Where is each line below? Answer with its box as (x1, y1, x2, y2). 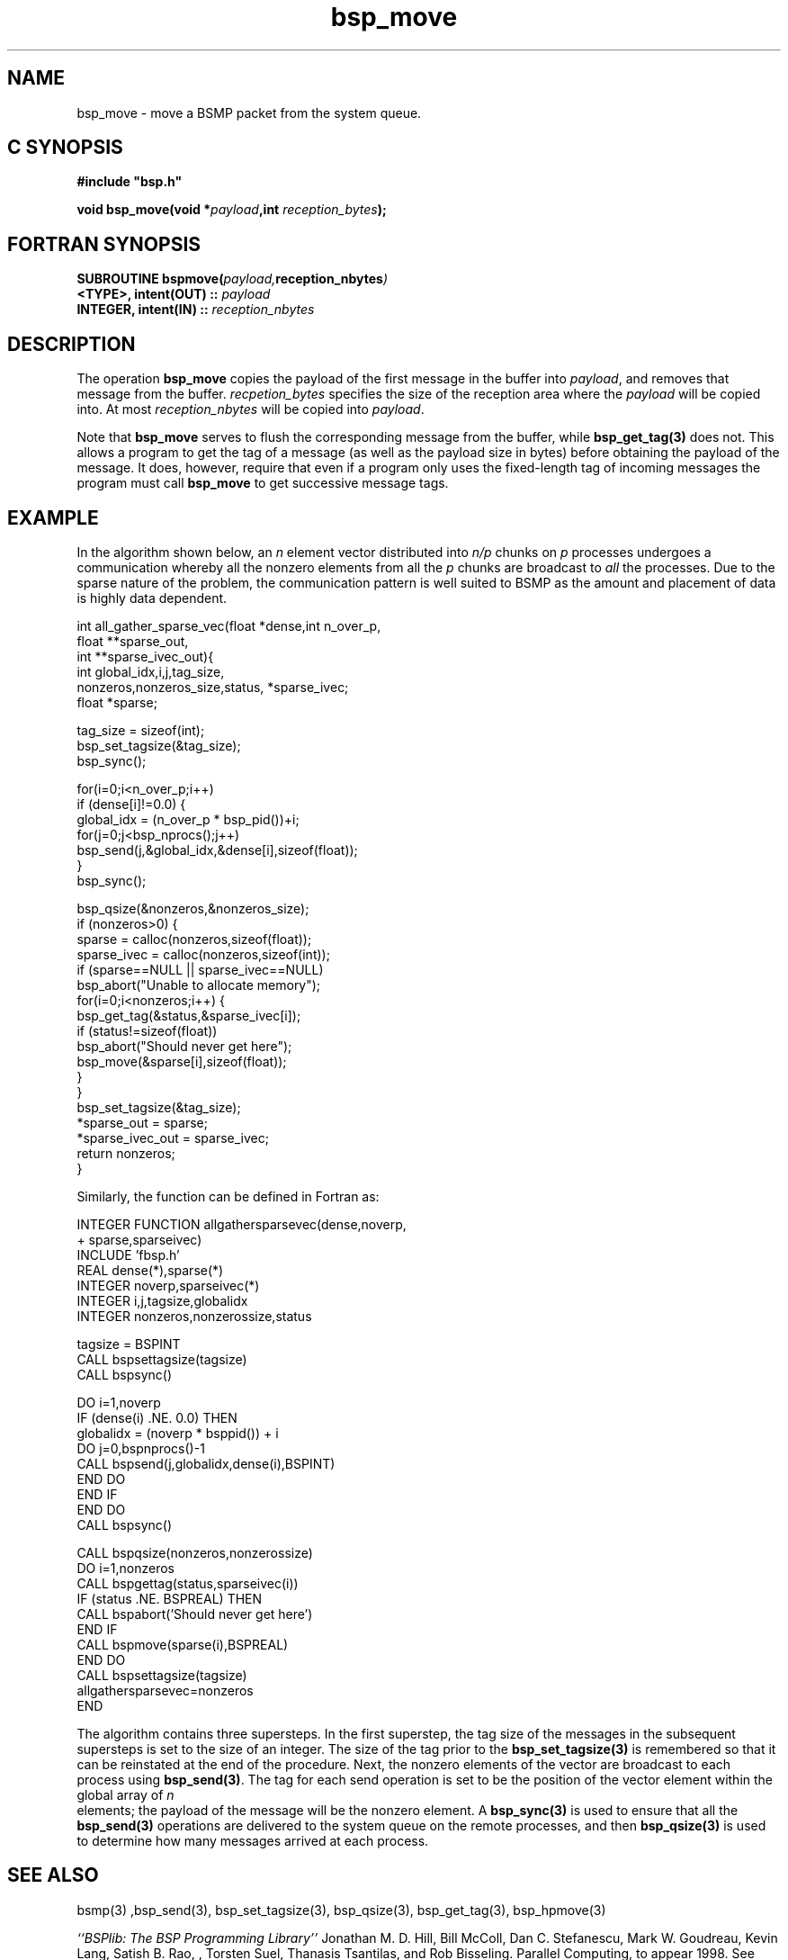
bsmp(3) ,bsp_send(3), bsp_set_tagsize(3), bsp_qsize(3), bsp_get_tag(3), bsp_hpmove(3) (76, 1902, 606, 1918)
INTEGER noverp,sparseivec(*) (76, 1277, 260, 1293)
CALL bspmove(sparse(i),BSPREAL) (76, 1636, 289, 1652)
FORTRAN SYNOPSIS (7, 232, 201, 256)
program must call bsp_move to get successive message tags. (76, 475, 449, 491)
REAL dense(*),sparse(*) (76, 1262, 224, 1278)
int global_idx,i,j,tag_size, (76, 663, 225, 679)
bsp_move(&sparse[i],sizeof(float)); (76, 1053, 287, 1069)
